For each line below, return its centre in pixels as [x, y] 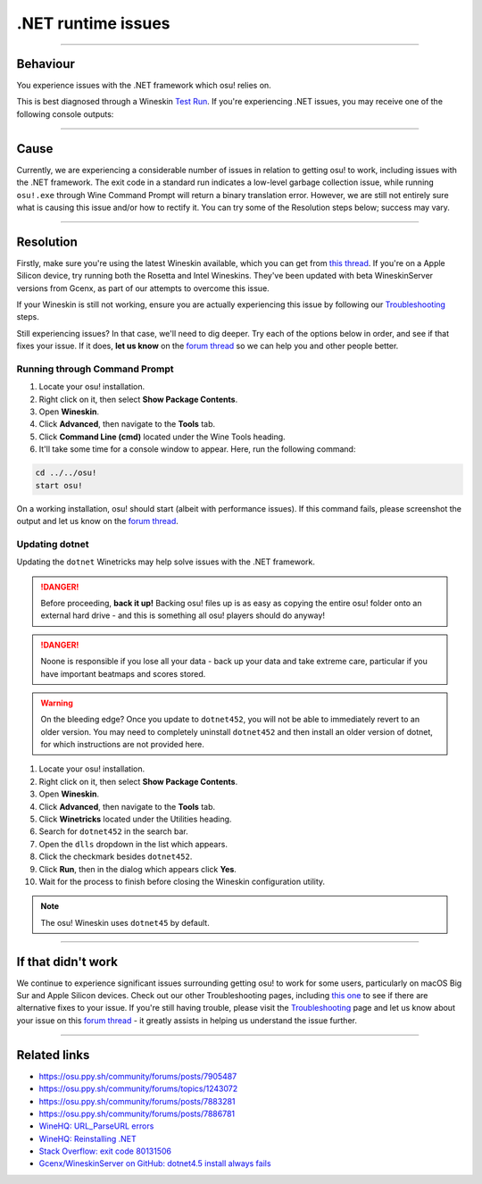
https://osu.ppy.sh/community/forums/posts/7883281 [137, 1101]
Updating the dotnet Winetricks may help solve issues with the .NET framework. [166, 562]
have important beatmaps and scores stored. [123, 673]
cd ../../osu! [66, 473]
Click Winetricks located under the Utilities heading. [135, 819]
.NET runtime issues [93, 23]
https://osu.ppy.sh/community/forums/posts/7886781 [137, 1113]
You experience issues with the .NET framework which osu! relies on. [144, 86]
